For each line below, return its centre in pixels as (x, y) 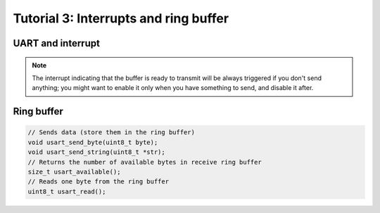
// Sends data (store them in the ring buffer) (111, 133)
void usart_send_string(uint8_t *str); (96, 152)
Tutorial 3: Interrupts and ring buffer (121, 18)
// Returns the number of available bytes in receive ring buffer (145, 162)
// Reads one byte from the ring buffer (98, 182)
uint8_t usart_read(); (67, 191)
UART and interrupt (56, 43)
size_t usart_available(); (74, 172)
